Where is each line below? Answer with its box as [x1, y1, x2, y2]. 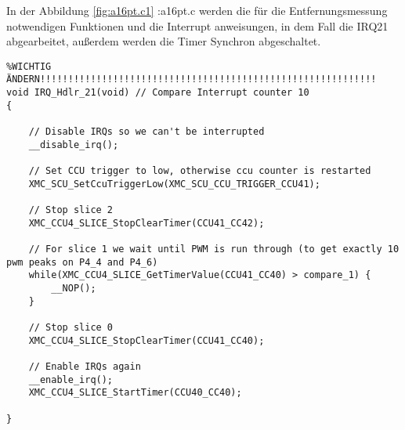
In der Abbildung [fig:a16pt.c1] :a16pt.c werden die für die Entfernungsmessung [6, 2, 388, 18]
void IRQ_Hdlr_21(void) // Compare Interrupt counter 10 [6, 87, 309, 99]
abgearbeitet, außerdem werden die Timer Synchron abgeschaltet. [6, 33, 321, 49]
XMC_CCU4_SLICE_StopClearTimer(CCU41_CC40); [28, 334, 265, 346]
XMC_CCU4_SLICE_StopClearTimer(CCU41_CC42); [28, 217, 265, 229]
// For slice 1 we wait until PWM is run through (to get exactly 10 [28, 243, 400, 255]
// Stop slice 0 [28, 321, 114, 333]
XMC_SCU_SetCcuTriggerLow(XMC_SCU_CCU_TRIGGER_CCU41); [28, 178, 320, 190]
